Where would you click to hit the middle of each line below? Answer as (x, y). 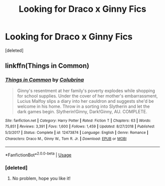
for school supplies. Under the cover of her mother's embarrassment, (87, 96)
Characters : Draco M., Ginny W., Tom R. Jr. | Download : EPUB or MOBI (66, 139)
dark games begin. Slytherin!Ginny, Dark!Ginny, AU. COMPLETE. (82, 111)
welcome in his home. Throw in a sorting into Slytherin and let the (83, 106)
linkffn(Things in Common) (47, 66)
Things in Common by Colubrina (45, 80)
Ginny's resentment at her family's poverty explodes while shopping (86, 91)
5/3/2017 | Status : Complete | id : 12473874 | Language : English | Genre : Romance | (77, 132)
